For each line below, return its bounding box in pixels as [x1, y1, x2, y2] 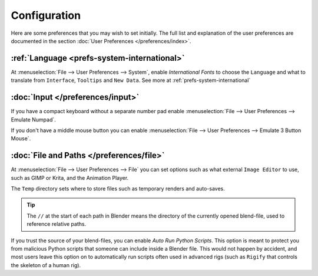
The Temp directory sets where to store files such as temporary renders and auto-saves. [11, 185, 225, 192]
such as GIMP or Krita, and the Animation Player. [11, 174, 129, 181]
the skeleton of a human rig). [11, 261, 81, 268]
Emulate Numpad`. [11, 116, 56, 123]
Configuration [11, 9, 81, 22]
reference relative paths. [26, 221, 87, 228]
